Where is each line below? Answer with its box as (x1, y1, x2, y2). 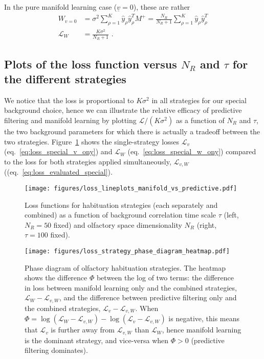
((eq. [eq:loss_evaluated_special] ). (4, 166, 113, 177)
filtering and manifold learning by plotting (4, 115, 137, 126)
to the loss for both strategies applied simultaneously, (4, 156, 171, 166)
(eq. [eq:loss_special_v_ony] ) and (4, 146, 113, 157)
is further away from (51, 324, 115, 335)
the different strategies (4, 71, 126, 87)
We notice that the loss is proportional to (4, 94, 134, 105)
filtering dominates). (25, 345, 88, 355)
